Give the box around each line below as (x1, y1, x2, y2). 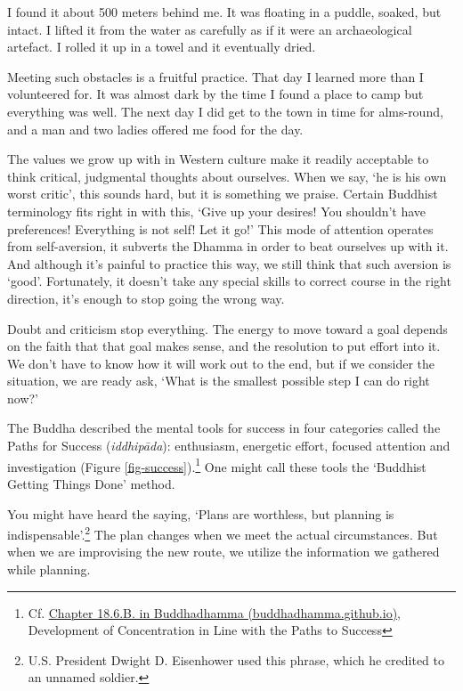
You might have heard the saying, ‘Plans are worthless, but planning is (7, 504, 394, 523)
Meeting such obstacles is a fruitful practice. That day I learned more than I (7, 67, 424, 85)
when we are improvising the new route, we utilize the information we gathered (7, 542, 440, 561)
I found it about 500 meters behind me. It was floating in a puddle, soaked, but (7, 3, 442, 20)
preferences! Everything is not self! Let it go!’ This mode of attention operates (7, 219, 434, 238)
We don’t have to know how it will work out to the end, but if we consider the (7, 354, 435, 372)
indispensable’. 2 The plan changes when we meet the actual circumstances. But (7, 523, 438, 543)
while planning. (7, 559, 91, 578)
